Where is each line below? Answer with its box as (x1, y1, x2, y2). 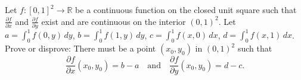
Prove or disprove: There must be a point (5, 42, 156, 55)
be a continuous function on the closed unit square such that (75, 4, 297, 15)
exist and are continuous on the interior (41, 15, 186, 27)
